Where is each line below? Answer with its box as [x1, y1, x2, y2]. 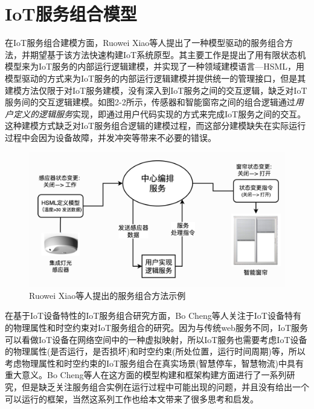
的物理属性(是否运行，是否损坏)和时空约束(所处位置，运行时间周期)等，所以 [5, 345, 306, 358]
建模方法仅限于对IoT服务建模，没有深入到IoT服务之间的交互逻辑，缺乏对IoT [5, 83, 307, 96]
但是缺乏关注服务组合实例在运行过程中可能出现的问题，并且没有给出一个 [21, 380, 309, 393]
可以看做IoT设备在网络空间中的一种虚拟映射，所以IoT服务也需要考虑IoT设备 [5, 333, 307, 345]
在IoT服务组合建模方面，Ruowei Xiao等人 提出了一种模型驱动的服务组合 [5, 36, 285, 49]
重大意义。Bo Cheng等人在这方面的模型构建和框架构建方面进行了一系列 [5, 368, 287, 381]
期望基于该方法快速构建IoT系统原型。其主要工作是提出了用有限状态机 [30, 48, 306, 61]
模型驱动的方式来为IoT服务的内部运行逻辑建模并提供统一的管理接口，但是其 [5, 71, 306, 84]
